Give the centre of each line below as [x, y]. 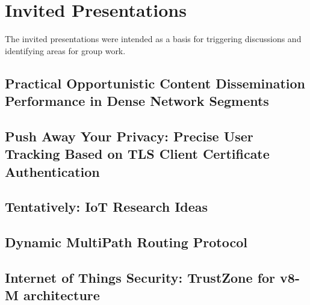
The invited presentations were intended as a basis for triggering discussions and [153, 39]
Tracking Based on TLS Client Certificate [137, 154]
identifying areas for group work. [65, 50]
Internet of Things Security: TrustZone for [140, 277]
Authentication [52, 171]
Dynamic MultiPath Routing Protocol [126, 242]
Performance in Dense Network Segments [137, 101]
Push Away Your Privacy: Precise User [129, 136]
